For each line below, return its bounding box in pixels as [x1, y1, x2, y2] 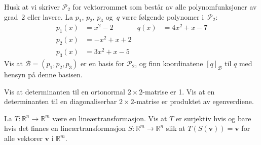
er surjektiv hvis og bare [176, 113, 251, 123]
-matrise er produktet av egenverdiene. [134, 96, 254, 107]
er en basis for [81, 58, 125, 69]
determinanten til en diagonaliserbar [4, 96, 117, 107]
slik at [166, 123, 185, 133]
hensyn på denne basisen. [4, 69, 83, 80]
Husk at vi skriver [4, 2, 60, 12]
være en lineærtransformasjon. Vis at [52, 113, 167, 123]
